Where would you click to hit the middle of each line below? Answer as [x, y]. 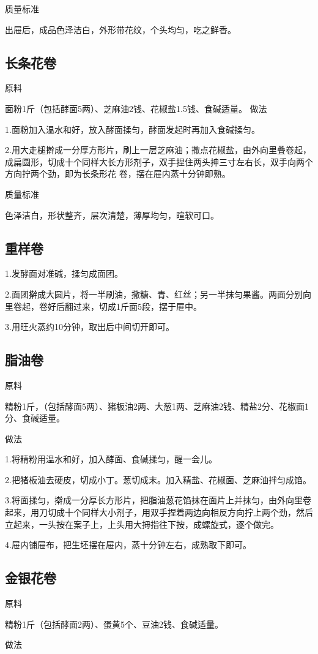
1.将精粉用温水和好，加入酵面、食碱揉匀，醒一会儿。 [111, 459]
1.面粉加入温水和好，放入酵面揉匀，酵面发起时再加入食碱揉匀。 [132, 129]
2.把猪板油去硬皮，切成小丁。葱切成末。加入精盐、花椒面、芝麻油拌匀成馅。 [158, 479]
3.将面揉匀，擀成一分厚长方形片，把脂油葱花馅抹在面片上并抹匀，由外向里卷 [158, 500]
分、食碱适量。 [35, 418]
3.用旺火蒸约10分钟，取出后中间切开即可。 [90, 327]
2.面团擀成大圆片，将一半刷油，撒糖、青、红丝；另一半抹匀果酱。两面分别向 [158, 294]
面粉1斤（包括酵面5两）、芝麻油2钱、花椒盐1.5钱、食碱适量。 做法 [136, 108]
